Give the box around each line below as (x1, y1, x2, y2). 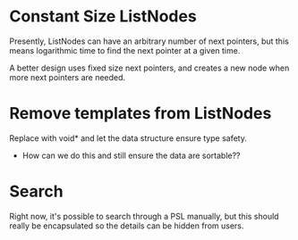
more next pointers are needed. (9, 71, 126, 82)
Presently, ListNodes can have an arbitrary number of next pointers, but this (9, 36, 289, 46)
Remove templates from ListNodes (9, 103, 272, 124)
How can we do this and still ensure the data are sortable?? (21, 150, 241, 161)
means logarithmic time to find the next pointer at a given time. (9, 45, 241, 55)
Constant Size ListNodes (9, 6, 197, 27)
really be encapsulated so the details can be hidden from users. (9, 220, 244, 231)
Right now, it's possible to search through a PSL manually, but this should (9, 211, 279, 221)
